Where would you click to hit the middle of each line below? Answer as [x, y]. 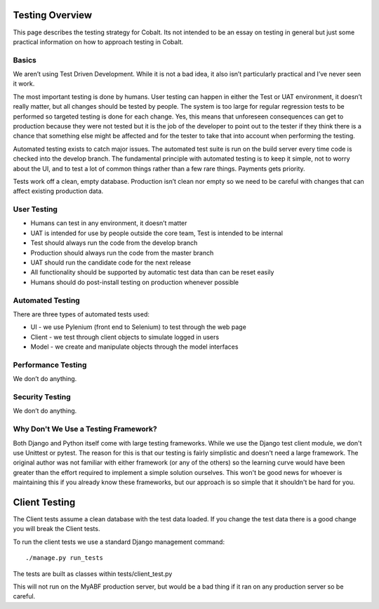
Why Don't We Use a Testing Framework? [85, 429]
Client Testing [44, 502]
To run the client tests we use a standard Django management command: [119, 542]
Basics [25, 60]
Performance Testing [50, 365]
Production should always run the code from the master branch [122, 253]
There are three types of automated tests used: [81, 314]
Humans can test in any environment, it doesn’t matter [109, 223]
